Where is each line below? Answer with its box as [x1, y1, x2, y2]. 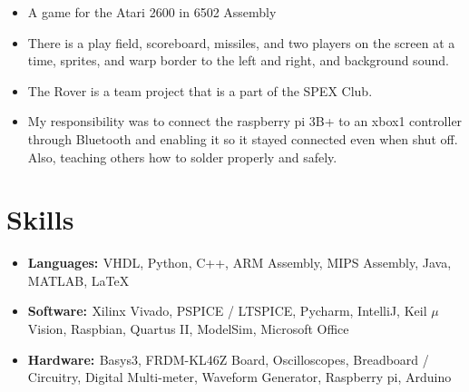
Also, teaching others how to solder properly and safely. [27, 147, 337, 166]
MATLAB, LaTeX [27, 270, 130, 289]
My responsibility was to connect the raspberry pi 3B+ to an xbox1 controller [27, 112, 463, 131]
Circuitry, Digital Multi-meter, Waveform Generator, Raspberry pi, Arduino [27, 367, 452, 387]
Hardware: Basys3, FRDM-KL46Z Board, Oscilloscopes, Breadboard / [27, 349, 429, 368]
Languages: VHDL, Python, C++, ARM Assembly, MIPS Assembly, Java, [27, 253, 452, 272]
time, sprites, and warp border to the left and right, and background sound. [27, 51, 449, 70]
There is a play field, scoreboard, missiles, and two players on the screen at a [27, 33, 455, 52]
